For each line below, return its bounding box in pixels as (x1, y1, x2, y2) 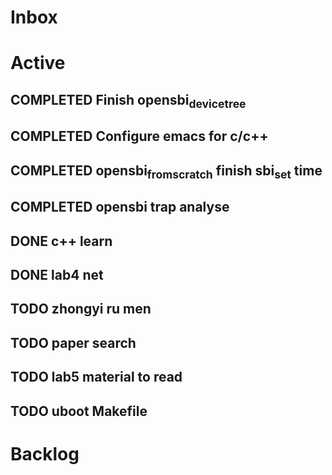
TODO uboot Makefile (10, 402, 148, 420)
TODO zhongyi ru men (10, 301, 152, 318)
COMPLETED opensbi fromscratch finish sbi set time (10, 162, 323, 181)
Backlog (10, 442, 80, 465)
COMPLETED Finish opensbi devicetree (10, 91, 247, 111)
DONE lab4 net (10, 267, 104, 284)
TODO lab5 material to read (10, 369, 183, 386)
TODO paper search (10, 334, 137, 351)
